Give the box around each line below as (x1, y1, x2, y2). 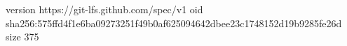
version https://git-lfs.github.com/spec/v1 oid (6, 2, 203, 16)
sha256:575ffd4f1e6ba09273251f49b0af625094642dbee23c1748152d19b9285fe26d (6, 15, 342, 30)
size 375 (6, 29, 39, 44)
